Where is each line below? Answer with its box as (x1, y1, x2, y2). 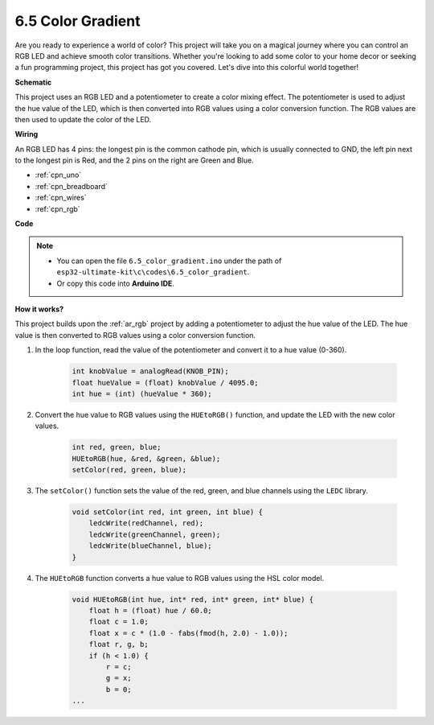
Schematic (14, 77, 52, 87)
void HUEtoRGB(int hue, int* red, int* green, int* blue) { (72, 595, 314, 603)
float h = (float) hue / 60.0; (88, 606, 212, 615)
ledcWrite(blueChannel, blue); (88, 542, 212, 550)
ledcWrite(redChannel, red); (88, 519, 204, 528)
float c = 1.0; (88, 617, 149, 627)
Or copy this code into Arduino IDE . (56, 278, 174, 288)
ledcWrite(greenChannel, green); (88, 529, 221, 539)
